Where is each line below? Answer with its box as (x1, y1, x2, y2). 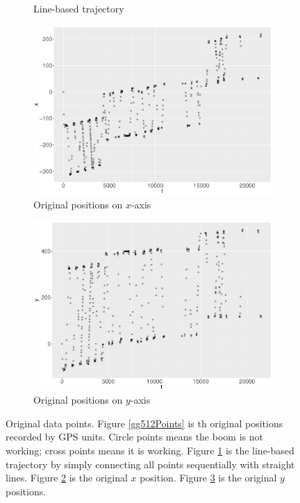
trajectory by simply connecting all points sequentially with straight (6, 456, 295, 471)
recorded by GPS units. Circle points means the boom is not (6, 429, 263, 444)
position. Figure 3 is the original (140, 470, 277, 485)
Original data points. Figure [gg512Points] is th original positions (6, 415, 283, 430)
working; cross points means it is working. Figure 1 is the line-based (6, 443, 294, 458)
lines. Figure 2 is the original (6, 470, 128, 485)
